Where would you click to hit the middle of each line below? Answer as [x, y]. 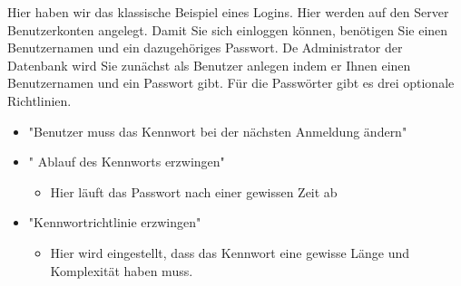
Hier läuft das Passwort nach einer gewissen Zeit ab [194, 191]
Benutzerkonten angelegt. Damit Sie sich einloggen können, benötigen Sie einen [228, 29]
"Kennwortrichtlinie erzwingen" [115, 222]
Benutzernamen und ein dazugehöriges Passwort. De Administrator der [205, 48]
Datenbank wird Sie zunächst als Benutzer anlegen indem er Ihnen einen [209, 65]
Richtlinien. [39, 100]
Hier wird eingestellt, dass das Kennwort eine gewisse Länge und [230, 252]
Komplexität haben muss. [122, 270]
